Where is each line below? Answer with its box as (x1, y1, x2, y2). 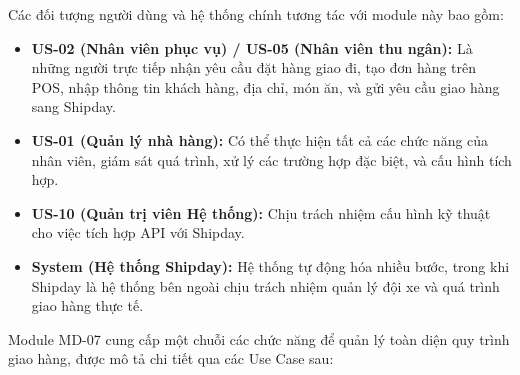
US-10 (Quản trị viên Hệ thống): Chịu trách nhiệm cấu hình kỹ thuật (31, 202, 491, 223)
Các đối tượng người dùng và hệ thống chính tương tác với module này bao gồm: (8, 4, 504, 24)
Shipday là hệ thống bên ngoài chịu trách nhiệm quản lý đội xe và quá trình (31, 275, 500, 296)
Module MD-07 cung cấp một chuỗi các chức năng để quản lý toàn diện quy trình (8, 328, 510, 349)
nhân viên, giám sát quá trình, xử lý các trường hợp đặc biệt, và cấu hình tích (31, 149, 512, 170)
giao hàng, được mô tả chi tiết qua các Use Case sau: (8, 348, 334, 369)
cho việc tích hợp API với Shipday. (31, 222, 245, 243)
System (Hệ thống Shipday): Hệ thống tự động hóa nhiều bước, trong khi (31, 255, 510, 276)
